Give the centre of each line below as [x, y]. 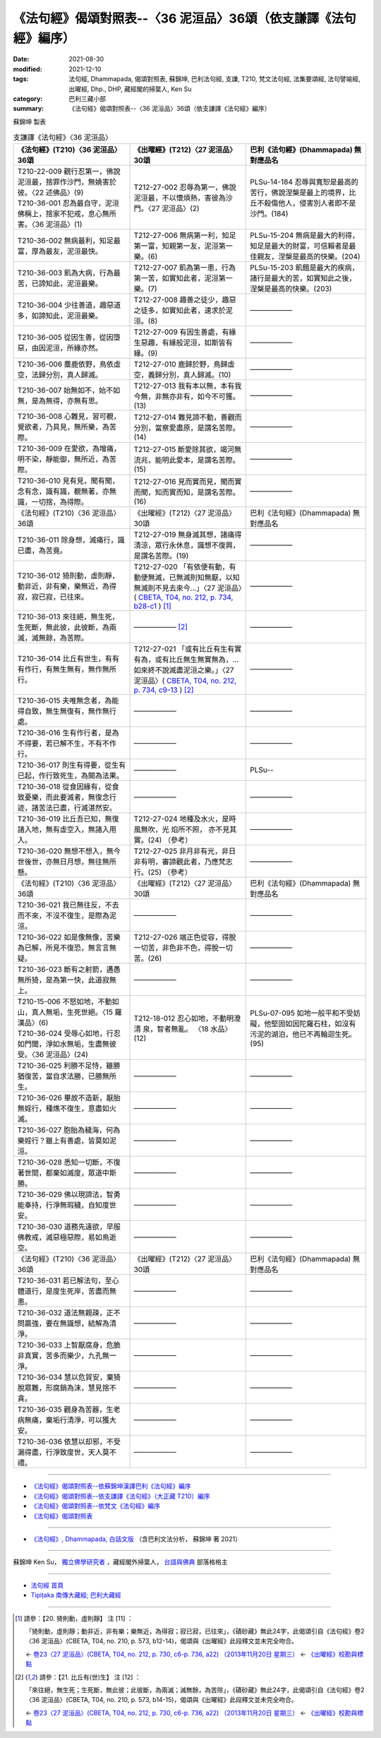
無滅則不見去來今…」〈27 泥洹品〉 [188, 588]
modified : [28, 69]
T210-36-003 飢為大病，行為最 [69, 273]
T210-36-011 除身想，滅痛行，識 [71, 540]
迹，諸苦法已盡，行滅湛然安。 [67, 808]
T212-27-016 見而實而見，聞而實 [188, 482]
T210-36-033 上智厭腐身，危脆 [69, 1345]
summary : [29, 109]
